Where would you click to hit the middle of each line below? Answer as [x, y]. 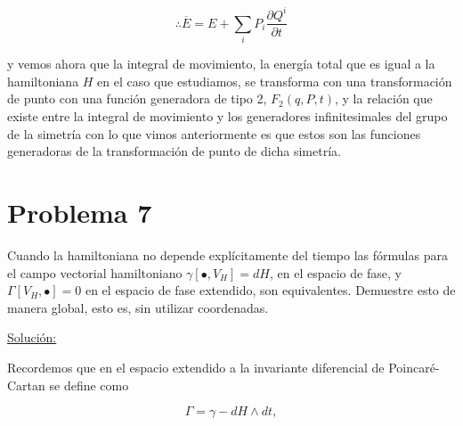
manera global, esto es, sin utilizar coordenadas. [138, 307]
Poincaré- [414, 367]
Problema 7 [80, 213]
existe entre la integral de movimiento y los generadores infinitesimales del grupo [227, 116]
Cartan [26, 385]
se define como [89, 385]
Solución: [32, 337]
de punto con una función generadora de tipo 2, [137, 98]
